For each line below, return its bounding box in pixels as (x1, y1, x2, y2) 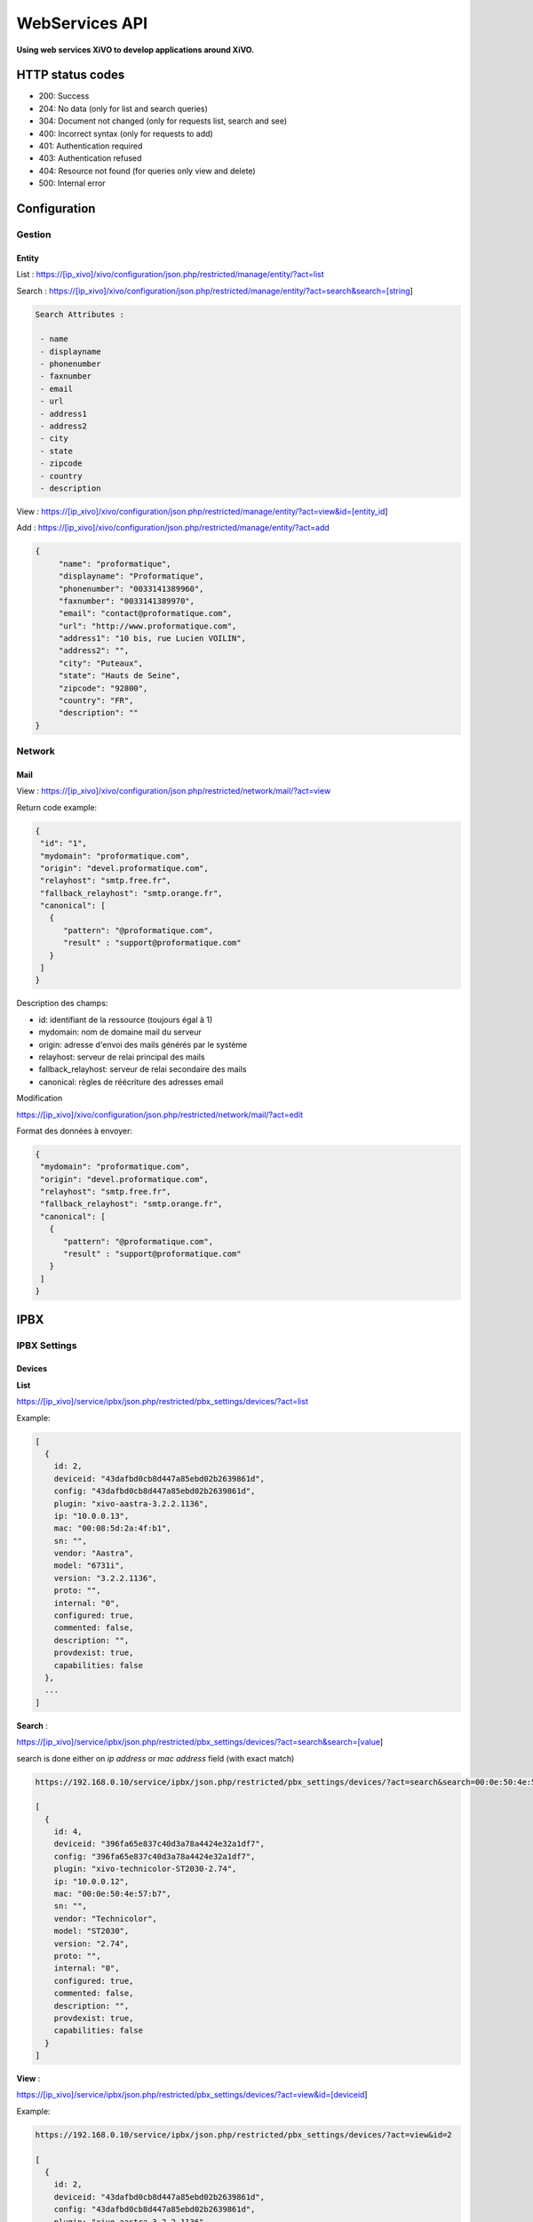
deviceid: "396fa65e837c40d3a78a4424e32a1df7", (53, 1839, 266, 1849)
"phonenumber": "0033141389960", (58, 583, 204, 594)
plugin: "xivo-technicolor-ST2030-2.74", (53, 1864, 237, 1874)
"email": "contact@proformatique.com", (58, 609, 233, 619)
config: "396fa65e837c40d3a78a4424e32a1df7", (53, 1851, 256, 1861)
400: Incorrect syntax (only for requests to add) (38, 128, 213, 139)
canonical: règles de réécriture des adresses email (38, 1076, 224, 1087)
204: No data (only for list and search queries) (38, 103, 209, 114)
